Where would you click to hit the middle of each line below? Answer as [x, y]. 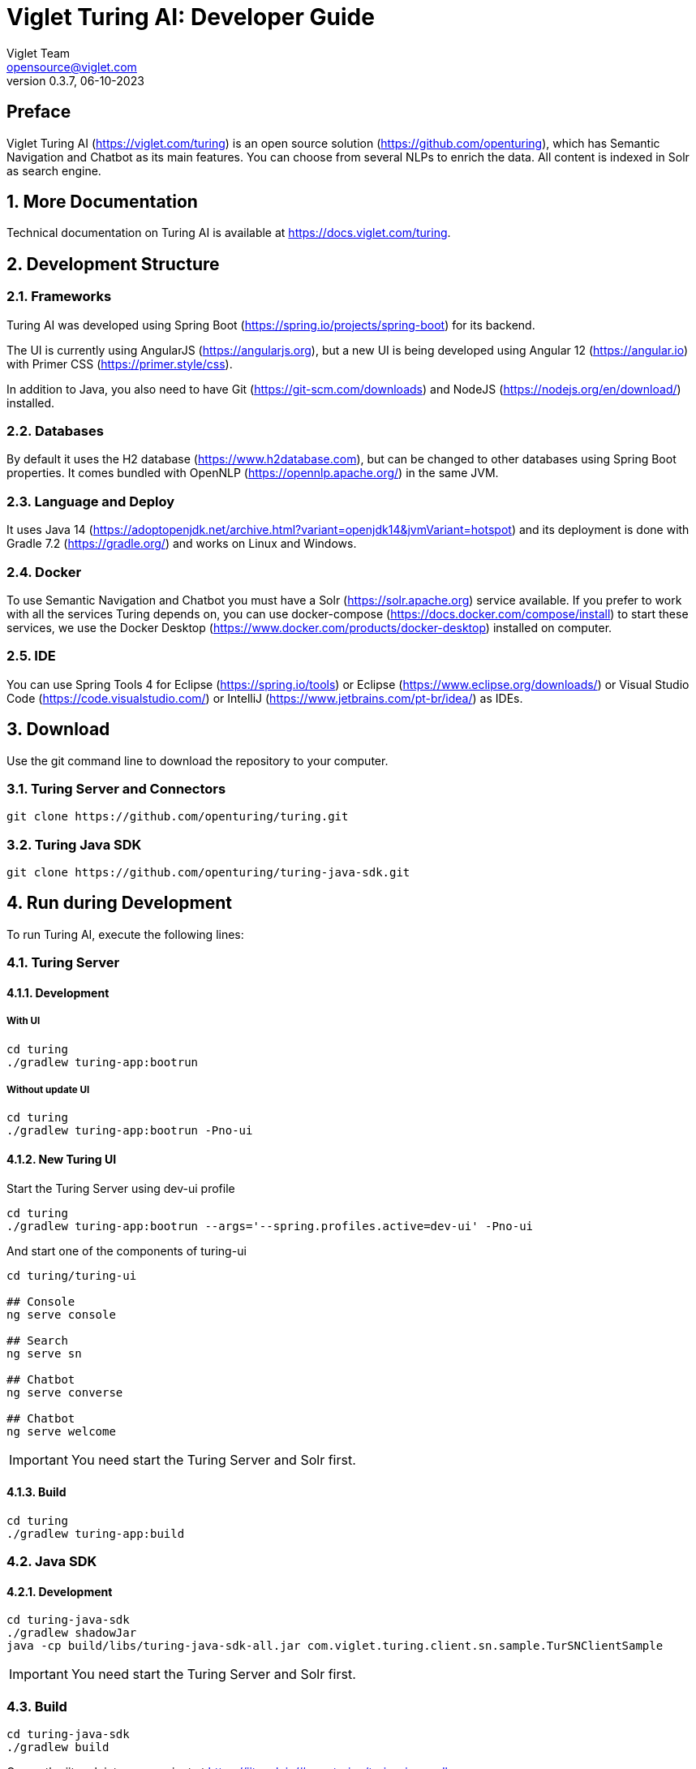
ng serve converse [65, 1392]
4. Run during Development [119, 903]
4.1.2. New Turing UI [62, 1159]
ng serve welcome [61, 1431]
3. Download [58, 730]
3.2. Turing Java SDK [74, 844]
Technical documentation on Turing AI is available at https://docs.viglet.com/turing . [229, 233]
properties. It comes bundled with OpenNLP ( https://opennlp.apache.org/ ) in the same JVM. [253, 473]
